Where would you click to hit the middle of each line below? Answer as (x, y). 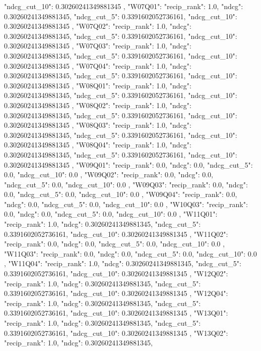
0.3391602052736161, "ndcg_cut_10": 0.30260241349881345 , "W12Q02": (116, 273)
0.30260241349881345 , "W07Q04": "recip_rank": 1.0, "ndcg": (98, 65)
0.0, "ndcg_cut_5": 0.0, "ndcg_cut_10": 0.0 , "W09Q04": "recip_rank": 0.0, (121, 194)
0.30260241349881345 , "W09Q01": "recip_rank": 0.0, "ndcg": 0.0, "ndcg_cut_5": (128, 164)
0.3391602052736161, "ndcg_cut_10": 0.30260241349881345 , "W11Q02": (116, 234)
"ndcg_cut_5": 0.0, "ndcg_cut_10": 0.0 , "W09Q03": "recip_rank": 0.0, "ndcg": (126, 184)
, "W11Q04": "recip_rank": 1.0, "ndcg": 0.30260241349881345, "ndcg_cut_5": (123, 263)
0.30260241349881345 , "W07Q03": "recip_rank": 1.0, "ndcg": (98, 46)
